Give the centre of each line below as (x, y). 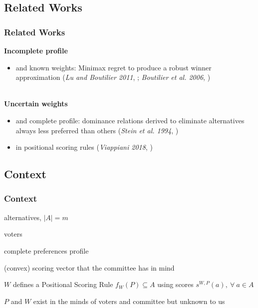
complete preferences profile (46, 250)
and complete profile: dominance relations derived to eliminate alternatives (130, 120)
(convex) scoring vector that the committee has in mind (89, 267)
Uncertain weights (36, 104)
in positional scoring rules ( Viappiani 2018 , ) (84, 147)
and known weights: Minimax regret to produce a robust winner (114, 67)
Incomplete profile (36, 50)
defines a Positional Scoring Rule (63, 284)
